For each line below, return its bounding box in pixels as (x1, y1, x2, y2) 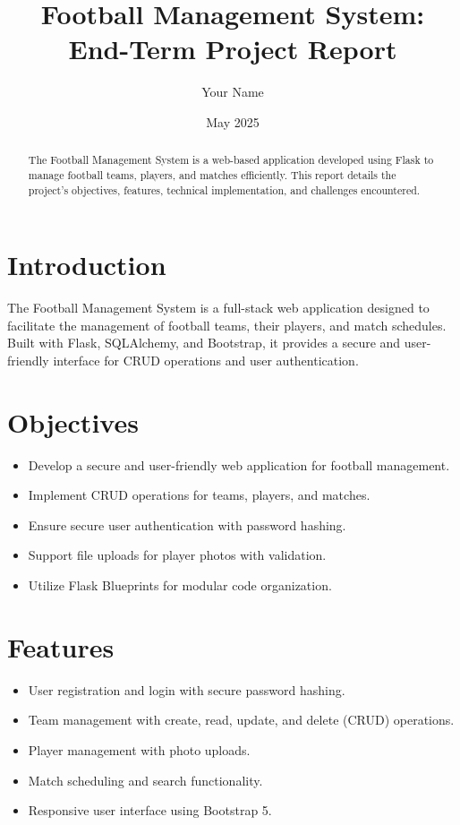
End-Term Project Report (68, 30, 397, 67)
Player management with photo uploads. (28, 740, 251, 759)
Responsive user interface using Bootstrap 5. (28, 801, 272, 820)
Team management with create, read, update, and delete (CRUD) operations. (28, 710, 455, 729)
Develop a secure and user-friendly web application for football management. (28, 455, 450, 474)
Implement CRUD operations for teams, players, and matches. (28, 486, 371, 504)
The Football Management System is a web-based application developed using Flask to (28, 152, 434, 168)
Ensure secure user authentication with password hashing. (28, 515, 346, 534)
